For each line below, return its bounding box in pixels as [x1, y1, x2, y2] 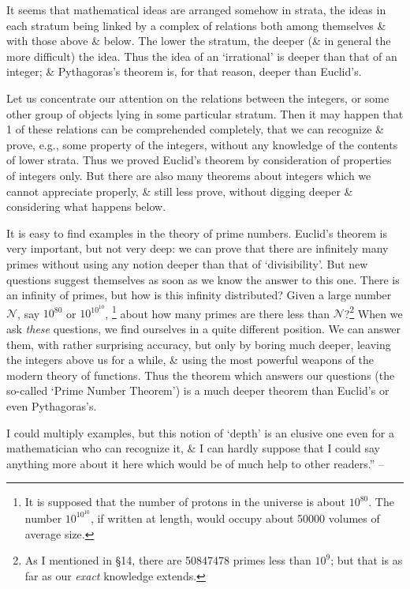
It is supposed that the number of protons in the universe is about [24, 493, 346, 510]
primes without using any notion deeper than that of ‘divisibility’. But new [6, 255, 368, 272]
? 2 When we [344, 302, 403, 321]
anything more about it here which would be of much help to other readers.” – [6, 455, 384, 471]
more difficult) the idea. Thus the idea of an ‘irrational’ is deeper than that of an [6, 47, 397, 64]
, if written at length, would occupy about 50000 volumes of [90, 509, 380, 526]
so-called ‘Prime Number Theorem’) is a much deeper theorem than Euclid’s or [6, 382, 389, 399]
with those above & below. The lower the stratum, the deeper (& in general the [6, 32, 391, 49]
